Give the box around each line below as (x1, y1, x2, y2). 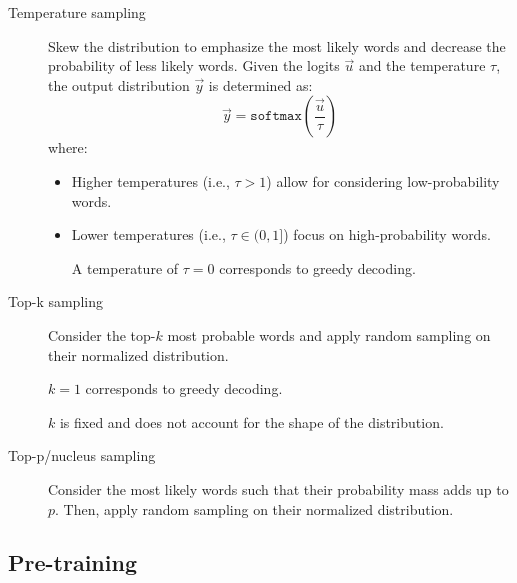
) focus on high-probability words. (283, 224, 491, 245)
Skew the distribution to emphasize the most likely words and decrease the (48, 35, 506, 56)
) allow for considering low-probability (266, 170, 500, 191)
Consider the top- (48, 324, 156, 345)
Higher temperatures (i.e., (71, 170, 230, 191)
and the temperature (358, 55, 486, 76)
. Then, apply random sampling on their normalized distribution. (55, 498, 454, 519)
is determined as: (208, 74, 313, 95)
